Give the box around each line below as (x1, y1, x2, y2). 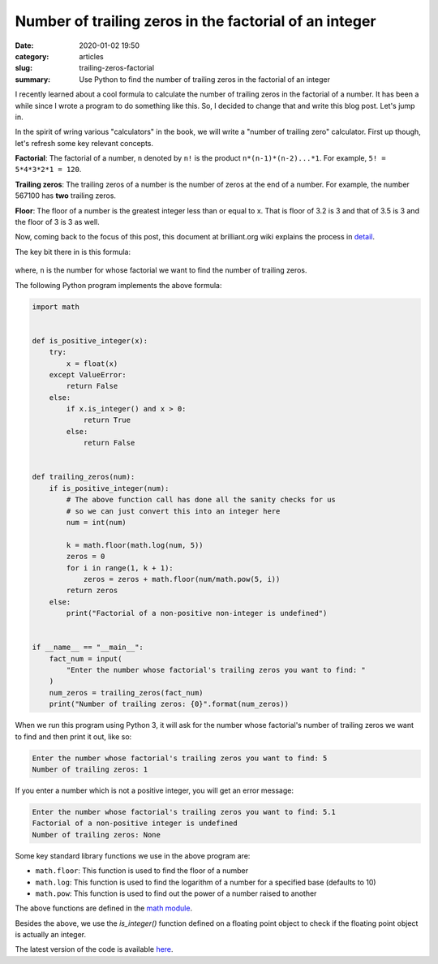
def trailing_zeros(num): (32, 472, 135, 482)
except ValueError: (49, 370, 127, 379)
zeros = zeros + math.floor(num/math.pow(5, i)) (83, 575, 281, 583)
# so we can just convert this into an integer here (66, 506, 281, 515)
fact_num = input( (49, 654, 122, 663)
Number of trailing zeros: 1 (32, 764, 148, 774)
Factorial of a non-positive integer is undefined (32, 819, 238, 828)
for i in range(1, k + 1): (66, 563, 174, 572)
